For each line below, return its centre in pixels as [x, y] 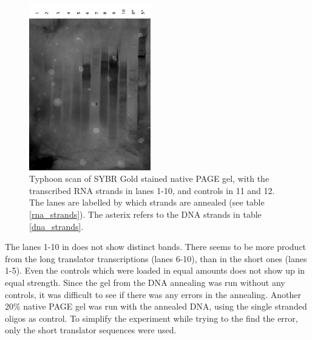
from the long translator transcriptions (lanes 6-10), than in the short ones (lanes [156, 258]
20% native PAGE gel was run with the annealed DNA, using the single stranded [156, 306]
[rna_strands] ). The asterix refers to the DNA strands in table [145, 214]
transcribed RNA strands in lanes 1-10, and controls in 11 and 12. [152, 190]
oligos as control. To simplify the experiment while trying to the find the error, [151, 318]
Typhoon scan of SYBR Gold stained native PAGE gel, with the [149, 179]
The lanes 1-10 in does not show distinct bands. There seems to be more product [156, 247]
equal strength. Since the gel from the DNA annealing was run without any [145, 282]
